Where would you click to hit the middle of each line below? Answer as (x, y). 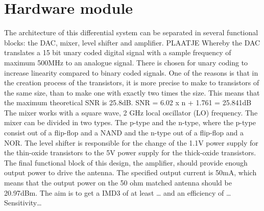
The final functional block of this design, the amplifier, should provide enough (126, 162)
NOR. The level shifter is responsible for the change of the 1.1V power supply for (131, 142)
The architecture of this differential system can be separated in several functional (131, 32)
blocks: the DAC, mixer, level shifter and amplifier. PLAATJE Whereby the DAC (132, 42)
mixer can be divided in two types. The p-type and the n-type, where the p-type (130, 122)
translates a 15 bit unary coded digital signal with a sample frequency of (118, 52)
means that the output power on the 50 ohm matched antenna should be (118, 183)
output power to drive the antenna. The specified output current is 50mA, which (130, 172)
